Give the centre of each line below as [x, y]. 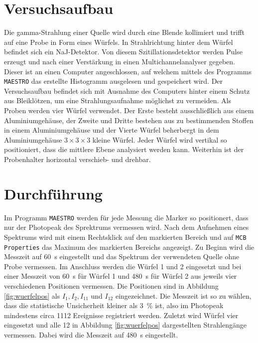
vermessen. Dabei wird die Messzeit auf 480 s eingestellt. [91, 334]
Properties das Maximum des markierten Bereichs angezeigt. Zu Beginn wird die [129, 247]
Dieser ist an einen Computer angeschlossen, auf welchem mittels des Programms [128, 71]
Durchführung [53, 193]
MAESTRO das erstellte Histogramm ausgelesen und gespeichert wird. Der [114, 81]
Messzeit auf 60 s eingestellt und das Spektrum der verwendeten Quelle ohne [122, 257]
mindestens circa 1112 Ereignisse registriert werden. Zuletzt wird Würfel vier [121, 315]
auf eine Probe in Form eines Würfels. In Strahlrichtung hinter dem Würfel [119, 42]
